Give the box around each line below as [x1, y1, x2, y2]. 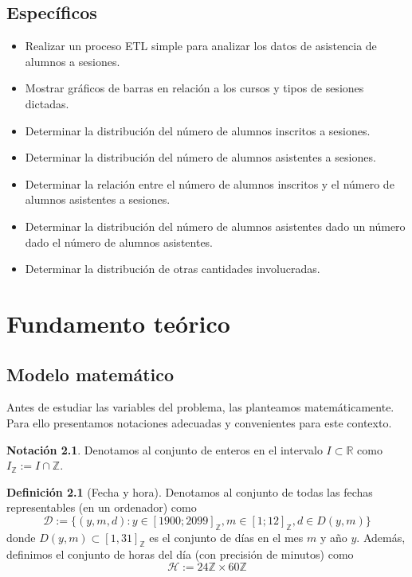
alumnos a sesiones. [25, 53, 120, 69]
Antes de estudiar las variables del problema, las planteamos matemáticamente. [6, 399, 394, 415]
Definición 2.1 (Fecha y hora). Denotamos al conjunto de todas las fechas [6, 483, 373, 500]
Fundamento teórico [6, 306, 230, 339]
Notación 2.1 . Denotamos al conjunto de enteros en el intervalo [6, 441, 323, 458]
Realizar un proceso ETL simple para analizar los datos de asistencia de [25, 37, 377, 54]
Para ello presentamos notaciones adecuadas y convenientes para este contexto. [6, 414, 392, 431]
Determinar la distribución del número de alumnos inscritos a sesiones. [25, 122, 371, 138]
